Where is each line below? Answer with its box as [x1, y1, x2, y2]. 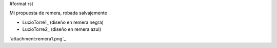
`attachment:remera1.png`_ [9, 35, 66, 41]
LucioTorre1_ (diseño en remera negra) [22, 19, 104, 25]
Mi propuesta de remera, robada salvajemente [9, 10, 107, 16]
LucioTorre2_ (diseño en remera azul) [22, 26, 102, 32]
